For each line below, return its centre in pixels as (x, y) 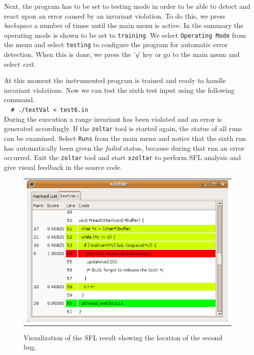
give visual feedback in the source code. (63, 167)
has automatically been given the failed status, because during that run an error (124, 148)
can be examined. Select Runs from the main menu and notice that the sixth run (125, 138)
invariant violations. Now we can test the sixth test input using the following (119, 90)
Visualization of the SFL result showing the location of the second (123, 337)
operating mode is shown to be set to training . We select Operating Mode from (125, 35)
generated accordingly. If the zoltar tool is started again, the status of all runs (123, 128)
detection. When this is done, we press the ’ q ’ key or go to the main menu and (122, 54)
